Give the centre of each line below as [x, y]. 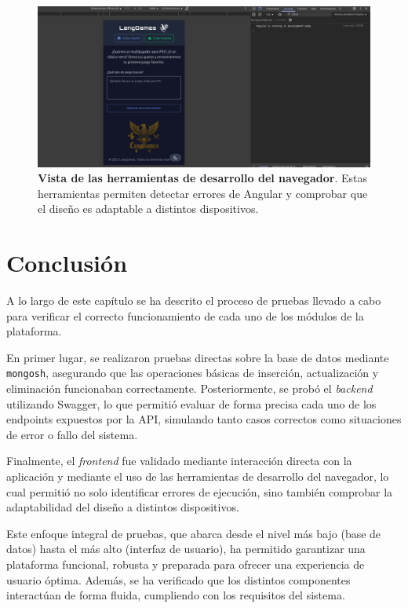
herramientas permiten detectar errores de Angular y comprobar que [203, 193]
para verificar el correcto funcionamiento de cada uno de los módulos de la [185, 315]
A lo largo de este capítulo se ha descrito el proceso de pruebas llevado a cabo [194, 300]
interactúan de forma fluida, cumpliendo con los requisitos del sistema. [176, 595]
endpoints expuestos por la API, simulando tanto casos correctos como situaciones [204, 419]
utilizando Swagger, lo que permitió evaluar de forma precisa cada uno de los [191, 403]
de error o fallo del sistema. [72, 434]
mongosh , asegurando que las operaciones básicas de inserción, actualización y [193, 373]
